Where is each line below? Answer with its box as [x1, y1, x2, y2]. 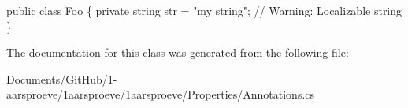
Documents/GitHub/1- [6, 70, 117, 87]
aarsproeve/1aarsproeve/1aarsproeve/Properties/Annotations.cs [6, 86, 315, 102]
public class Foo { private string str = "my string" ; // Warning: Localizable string [6, 2, 402, 18]
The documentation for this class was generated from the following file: [6, 44, 349, 61]
